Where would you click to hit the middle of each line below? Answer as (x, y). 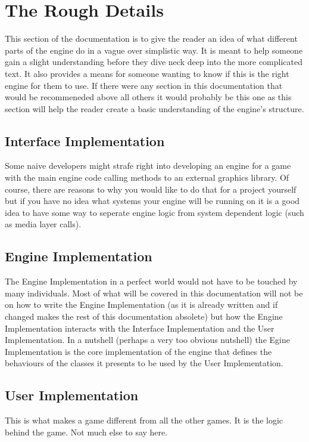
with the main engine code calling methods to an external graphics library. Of (147, 177)
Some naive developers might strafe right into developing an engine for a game (148, 166)
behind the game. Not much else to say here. (86, 432)
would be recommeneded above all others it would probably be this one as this (148, 97)
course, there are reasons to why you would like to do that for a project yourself (151, 189)
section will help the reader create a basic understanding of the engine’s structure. (154, 108)
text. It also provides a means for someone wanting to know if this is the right (147, 73)
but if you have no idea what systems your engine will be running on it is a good (152, 201)
